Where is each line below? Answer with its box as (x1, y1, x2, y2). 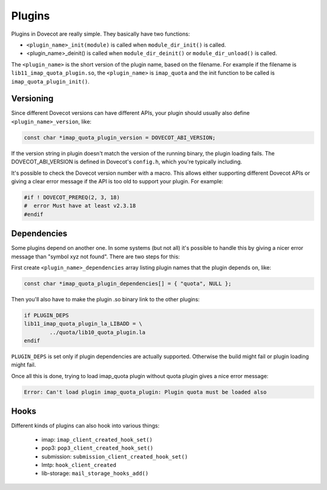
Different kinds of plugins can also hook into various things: (11, 422, 160, 430)
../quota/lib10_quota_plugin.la (49, 328, 145, 336)
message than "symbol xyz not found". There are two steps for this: (11, 253, 180, 260)
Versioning (11, 94, 54, 104)
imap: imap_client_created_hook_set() (41, 436, 153, 443)
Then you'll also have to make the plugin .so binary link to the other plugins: (11, 295, 200, 302)
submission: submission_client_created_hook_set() (41, 452, 188, 460)
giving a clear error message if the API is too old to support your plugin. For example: (11, 177, 223, 185)
